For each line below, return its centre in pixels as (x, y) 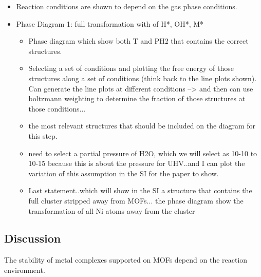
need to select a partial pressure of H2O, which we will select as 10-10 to (143, 153)
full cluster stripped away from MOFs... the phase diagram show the (136, 200)
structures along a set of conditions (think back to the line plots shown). (143, 78)
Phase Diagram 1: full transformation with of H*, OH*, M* (110, 23)
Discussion (33, 238)
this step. (43, 135)
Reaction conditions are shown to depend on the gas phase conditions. (127, 6)
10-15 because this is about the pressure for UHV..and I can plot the (137, 163)
